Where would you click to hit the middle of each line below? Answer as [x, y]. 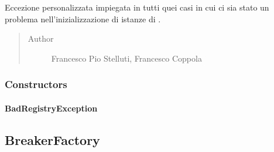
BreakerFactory [52, 139]
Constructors [36, 84]
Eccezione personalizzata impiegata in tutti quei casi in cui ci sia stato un [137, 7]
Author [41, 38]
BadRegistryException [51, 108]
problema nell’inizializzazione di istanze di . [83, 18]
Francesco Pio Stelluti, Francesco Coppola [126, 58]
